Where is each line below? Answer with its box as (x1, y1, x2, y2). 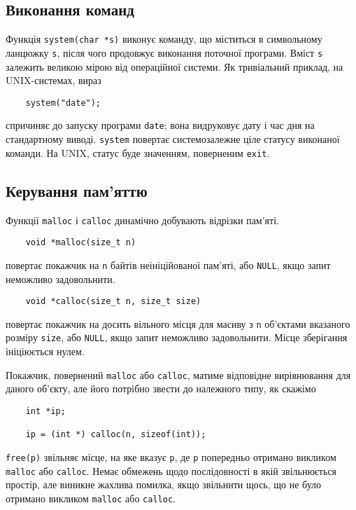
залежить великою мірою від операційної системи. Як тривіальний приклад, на (6, 59, 343, 74)
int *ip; (25, 406, 66, 416)
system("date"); (25, 97, 101, 108)
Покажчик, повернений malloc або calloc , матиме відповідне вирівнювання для (6, 367, 351, 382)
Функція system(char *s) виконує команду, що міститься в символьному (6, 32, 322, 46)
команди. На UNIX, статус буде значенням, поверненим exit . (6, 145, 270, 160)
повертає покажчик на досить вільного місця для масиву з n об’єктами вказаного (6, 316, 350, 331)
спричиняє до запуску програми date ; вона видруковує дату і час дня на (6, 118, 315, 132)
